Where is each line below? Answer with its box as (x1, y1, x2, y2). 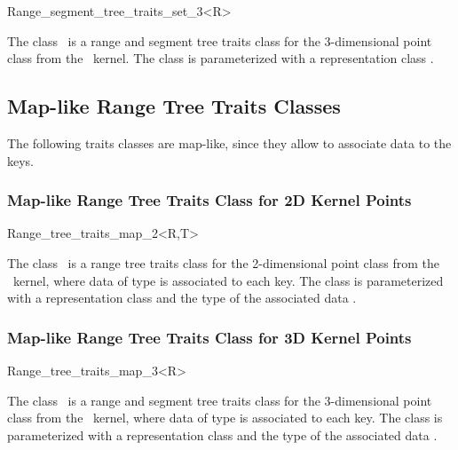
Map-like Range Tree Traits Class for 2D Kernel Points (7, 189, 412, 211)
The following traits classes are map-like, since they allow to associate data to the (7, 133, 452, 152)
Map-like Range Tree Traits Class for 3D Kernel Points (7, 326, 412, 348)
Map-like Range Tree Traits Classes (7, 92, 341, 120)
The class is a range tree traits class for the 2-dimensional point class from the (7, 253, 439, 272)
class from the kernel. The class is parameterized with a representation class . (7, 49, 434, 67)
